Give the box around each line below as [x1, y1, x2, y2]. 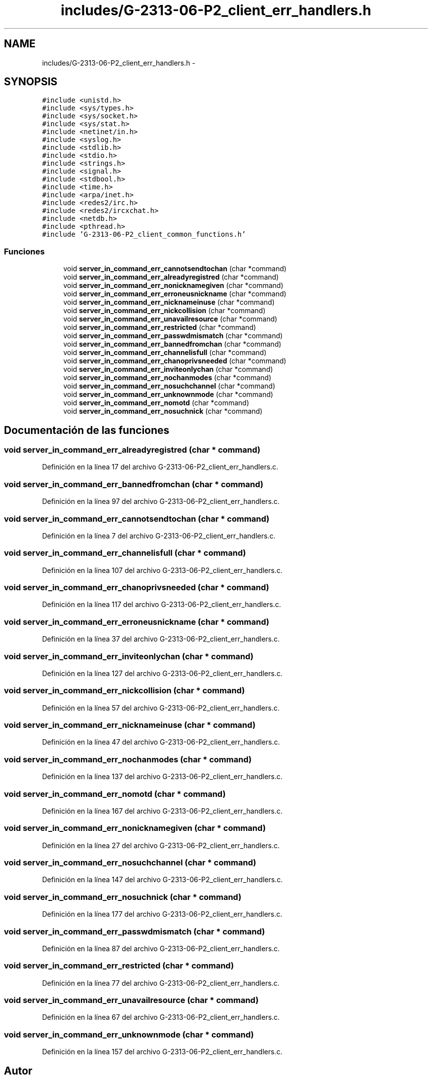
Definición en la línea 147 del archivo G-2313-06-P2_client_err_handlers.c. [42, 875, 283, 884]
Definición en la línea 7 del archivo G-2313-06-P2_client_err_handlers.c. [42, 531, 276, 540]
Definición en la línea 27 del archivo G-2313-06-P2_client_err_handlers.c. [42, 841, 280, 850]
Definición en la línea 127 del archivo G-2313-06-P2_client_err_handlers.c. [42, 669, 283, 678]
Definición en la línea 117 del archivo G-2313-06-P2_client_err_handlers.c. [42, 600, 281, 609]
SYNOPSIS [4, 75, 58, 88]
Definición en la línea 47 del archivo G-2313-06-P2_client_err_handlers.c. [42, 738, 280, 747]
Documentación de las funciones [4, 424, 170, 436]
